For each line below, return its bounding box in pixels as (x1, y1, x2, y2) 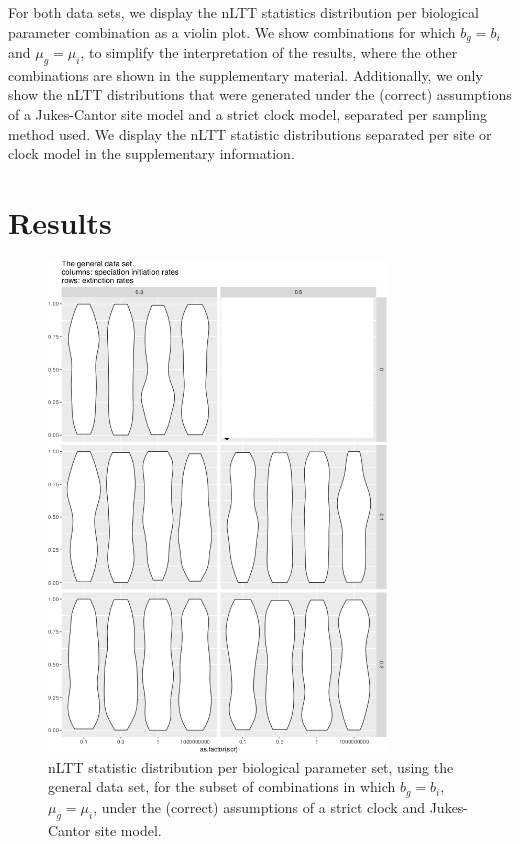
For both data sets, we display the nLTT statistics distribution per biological (8, 2, 479, 22)
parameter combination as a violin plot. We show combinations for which (8, 21, 456, 42)
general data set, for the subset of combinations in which (48, 776, 396, 797)
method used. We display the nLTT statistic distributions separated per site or (8, 123, 492, 144)
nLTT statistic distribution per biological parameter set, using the (48, 756, 454, 777)
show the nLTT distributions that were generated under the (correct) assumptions (8, 84, 512, 105)
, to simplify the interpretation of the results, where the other (80, 42, 458, 63)
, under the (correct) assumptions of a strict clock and (93, 796, 425, 817)
